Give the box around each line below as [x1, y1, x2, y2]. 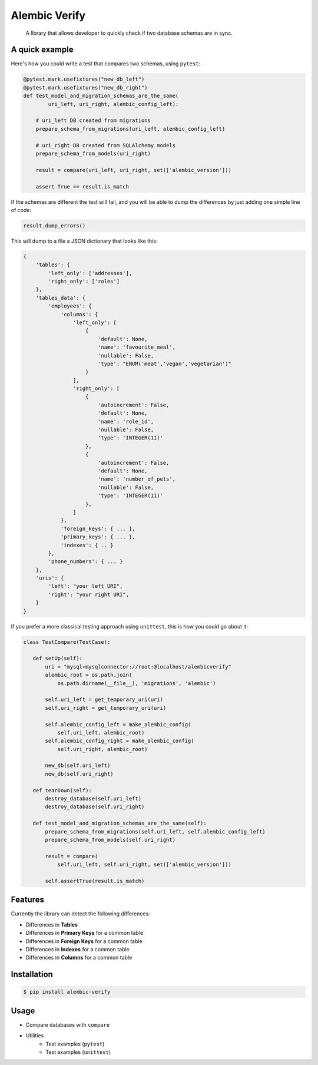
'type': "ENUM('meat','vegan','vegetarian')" [97, 360, 232, 367]
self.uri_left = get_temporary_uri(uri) [45, 696, 163, 703]
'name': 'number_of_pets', [97, 476, 176, 482]
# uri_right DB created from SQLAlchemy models [35, 142, 176, 148]
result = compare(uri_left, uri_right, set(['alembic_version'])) [35, 167, 232, 173]
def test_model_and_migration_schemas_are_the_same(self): [32, 820, 207, 827]
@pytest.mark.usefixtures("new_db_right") [23, 84, 148, 91]
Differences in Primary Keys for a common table [25, 930, 144, 937]
